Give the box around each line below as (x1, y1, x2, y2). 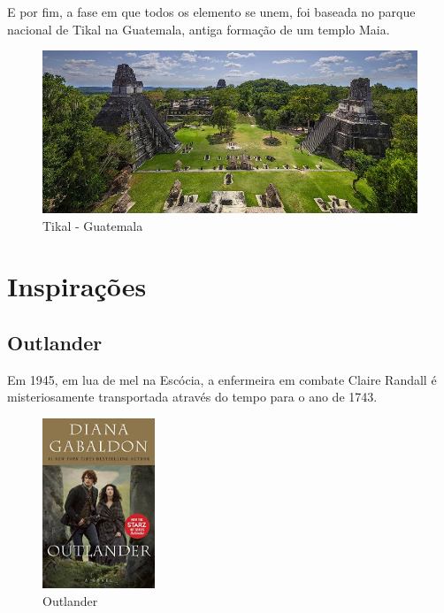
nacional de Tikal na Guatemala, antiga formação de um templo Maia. (7, 19, 390, 38)
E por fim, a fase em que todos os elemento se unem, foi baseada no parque (7, 3, 416, 20)
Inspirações (7, 268, 147, 304)
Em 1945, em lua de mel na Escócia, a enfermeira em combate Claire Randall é (7, 370, 437, 388)
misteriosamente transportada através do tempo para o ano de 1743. (7, 387, 378, 406)
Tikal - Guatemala (42, 216, 143, 234)
